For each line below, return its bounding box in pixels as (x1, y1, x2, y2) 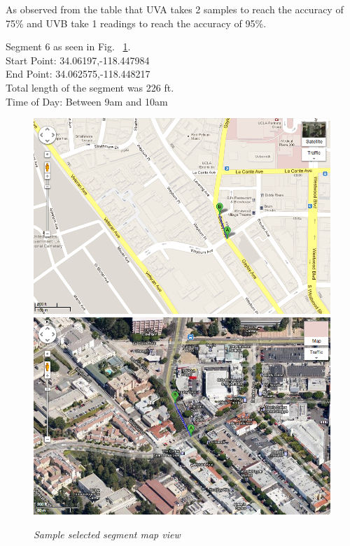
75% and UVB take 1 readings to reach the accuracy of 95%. (6, 15, 267, 30)
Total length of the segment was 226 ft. (6, 80, 174, 94)
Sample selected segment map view (34, 526, 181, 541)
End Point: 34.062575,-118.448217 (6, 66, 150, 81)
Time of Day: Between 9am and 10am (6, 94, 168, 108)
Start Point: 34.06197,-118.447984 (6, 52, 150, 67)
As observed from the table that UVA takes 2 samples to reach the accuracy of (6, 2, 344, 16)
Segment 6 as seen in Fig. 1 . (6, 39, 131, 54)
